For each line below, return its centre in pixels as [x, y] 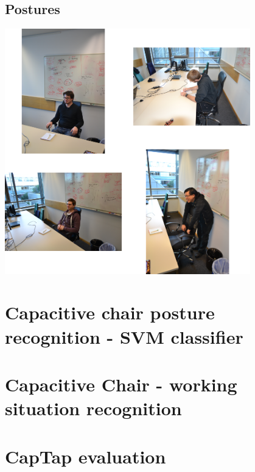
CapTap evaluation [86, 456]
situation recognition [93, 408]
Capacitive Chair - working [121, 384]
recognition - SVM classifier [124, 336]
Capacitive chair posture [110, 312]
